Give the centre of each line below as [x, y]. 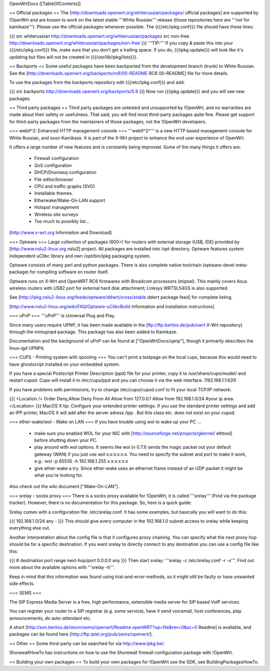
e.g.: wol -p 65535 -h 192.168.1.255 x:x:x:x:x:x [81, 461]
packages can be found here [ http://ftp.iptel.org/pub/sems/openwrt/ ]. [81, 634]
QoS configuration [53, 165]
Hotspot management [57, 207]
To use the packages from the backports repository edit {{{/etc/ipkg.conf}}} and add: [97, 82]
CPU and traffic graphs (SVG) [64, 186]
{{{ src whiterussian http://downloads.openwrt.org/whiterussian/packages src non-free [99, 36]
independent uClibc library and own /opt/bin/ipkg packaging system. [80, 256]
